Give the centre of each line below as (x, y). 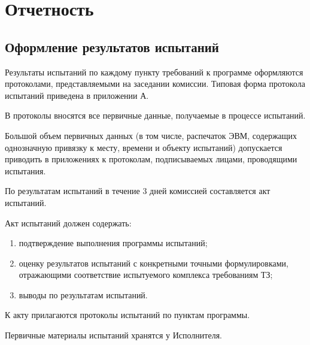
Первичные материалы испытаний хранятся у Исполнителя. (113, 335)
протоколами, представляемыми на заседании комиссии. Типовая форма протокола (155, 84)
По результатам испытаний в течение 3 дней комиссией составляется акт (138, 191)
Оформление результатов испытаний (112, 46)
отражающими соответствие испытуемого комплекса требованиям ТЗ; (146, 275)
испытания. (25, 170)
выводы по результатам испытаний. (83, 294)
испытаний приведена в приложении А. (77, 95)
